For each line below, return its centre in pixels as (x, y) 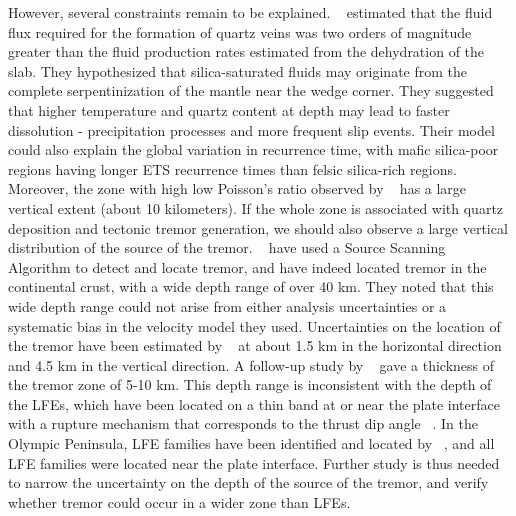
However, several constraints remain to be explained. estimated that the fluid (250, 12)
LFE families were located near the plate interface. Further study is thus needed (254, 462)
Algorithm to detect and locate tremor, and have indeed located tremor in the (247, 266)
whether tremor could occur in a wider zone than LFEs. (179, 501)
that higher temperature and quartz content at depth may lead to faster (229, 109)
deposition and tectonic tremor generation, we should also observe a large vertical (258, 227)
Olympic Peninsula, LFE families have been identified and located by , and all (251, 443)
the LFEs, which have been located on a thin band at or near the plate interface (254, 403)
